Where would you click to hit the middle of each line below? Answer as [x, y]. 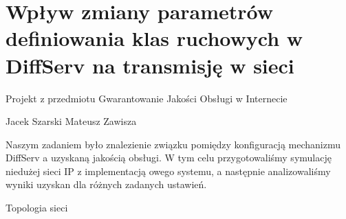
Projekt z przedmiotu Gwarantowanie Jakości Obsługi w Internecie [147, 98]
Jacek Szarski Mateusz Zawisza [71, 121]
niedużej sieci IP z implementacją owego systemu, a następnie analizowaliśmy [168, 171]
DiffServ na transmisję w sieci [150, 65]
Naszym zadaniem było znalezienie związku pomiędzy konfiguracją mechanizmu [173, 144]
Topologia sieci [37, 208]
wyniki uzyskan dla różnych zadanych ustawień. [106, 184]
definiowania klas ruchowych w [154, 38]
